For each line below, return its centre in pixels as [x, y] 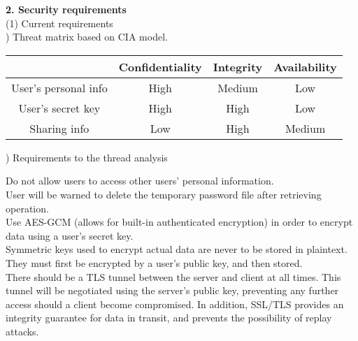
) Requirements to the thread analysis [87, 157]
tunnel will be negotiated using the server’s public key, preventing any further [172, 290]
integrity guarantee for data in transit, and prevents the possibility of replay [169, 318]
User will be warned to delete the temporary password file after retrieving [164, 194]
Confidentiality [160, 66]
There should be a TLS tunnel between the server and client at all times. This [173, 276]
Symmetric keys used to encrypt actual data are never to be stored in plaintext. [177, 249]
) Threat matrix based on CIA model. [87, 37]
